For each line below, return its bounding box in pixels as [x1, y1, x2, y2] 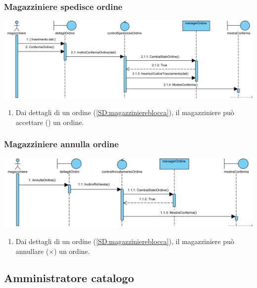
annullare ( [15, 246, 49, 256]
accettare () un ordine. [15, 117, 84, 127]
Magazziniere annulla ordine [4, 138, 119, 150]
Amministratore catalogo [4, 270, 134, 285]
